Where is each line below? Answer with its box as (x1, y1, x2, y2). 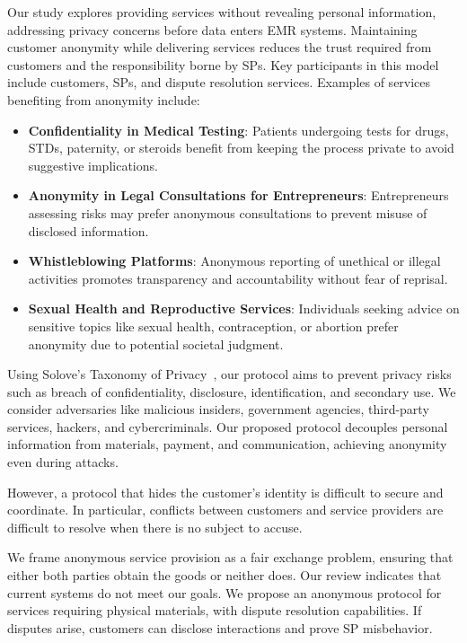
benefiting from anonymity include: (7, 90, 200, 109)
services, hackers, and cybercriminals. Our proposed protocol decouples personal (7, 417, 448, 436)
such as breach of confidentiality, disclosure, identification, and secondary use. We (7, 382, 456, 401)
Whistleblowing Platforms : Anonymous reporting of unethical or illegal (28, 251, 441, 270)
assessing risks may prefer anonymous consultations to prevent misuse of (28, 203, 427, 222)
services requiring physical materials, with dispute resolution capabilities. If (7, 601, 422, 620)
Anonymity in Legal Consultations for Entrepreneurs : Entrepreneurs (28, 186, 449, 205)
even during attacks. (7, 453, 119, 471)
